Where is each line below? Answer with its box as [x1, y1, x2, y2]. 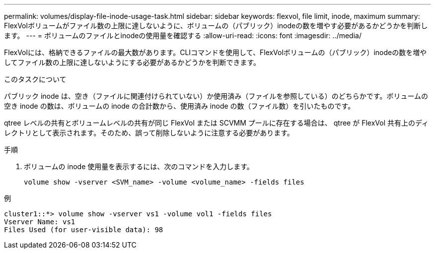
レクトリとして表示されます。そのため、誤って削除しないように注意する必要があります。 [4, 128, 294, 137]
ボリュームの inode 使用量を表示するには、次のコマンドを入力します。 [24, 162, 254, 171]
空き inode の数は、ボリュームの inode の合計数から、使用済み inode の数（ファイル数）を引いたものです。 [4, 102, 355, 110]
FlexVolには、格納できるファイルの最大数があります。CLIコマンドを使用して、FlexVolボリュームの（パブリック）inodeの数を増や [4, 48, 427, 57]
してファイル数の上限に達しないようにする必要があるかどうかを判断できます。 [4, 58, 261, 66]
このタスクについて [4, 75, 67, 83]
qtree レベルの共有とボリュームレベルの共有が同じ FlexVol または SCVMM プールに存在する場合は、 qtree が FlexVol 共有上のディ [4, 119, 429, 127]
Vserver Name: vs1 [4, 218, 75, 226]
